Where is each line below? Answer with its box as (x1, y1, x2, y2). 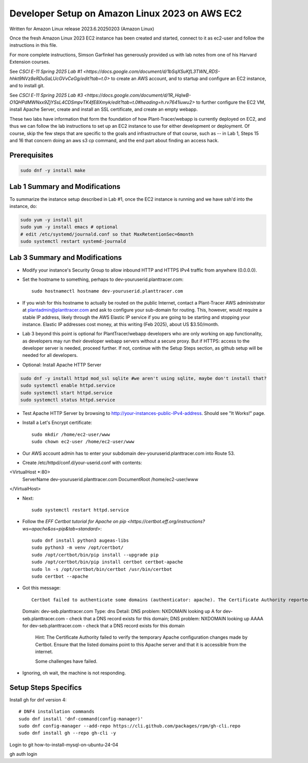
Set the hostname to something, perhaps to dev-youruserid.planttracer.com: (22, 276, 184, 282)
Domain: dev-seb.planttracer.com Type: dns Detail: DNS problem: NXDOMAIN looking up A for (22, 608, 222, 615)
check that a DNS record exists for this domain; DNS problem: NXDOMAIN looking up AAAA (69, 615, 264, 621)
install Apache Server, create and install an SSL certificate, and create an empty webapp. (9, 106, 198, 112)
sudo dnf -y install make (20, 167, 86, 174)
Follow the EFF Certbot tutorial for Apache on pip (22, 519, 127, 525)
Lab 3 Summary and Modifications (9, 253, 122, 262)
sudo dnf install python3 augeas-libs (31, 538, 129, 544)
